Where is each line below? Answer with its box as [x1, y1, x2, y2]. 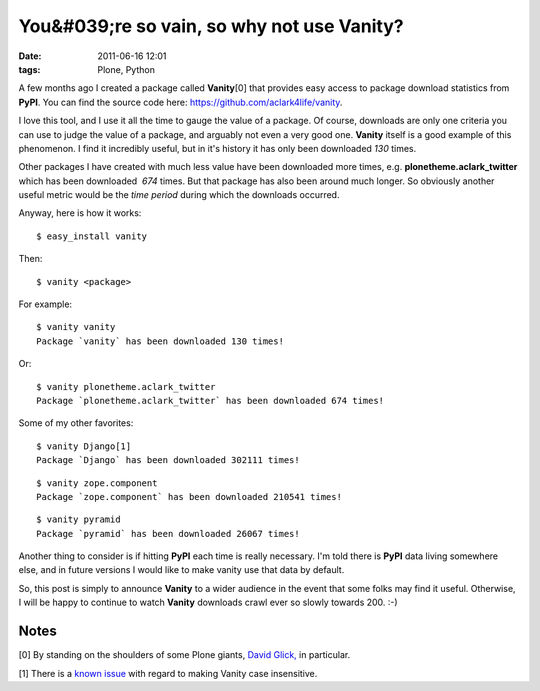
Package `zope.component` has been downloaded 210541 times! [36, 491, 342, 502]
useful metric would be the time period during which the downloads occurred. [18, 189, 340, 201]
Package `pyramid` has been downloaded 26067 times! [36, 528, 300, 539]
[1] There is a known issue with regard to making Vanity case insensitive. [18, 667, 318, 679]
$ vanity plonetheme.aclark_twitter [36, 381, 216, 392]
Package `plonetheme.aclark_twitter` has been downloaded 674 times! [36, 395, 385, 406]
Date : [18, 50, 42, 62]
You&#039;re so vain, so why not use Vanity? [18, 15, 404, 37]
